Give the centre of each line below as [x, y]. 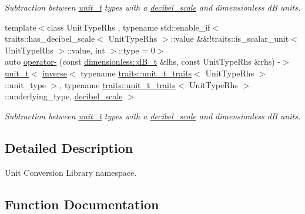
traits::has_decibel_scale [50, 39]
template [21, 27]
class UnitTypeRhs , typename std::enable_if [129, 27]
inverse [55, 73]
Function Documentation [82, 204]
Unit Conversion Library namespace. [71, 172]
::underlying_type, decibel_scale [64, 96]
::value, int [86, 50]
